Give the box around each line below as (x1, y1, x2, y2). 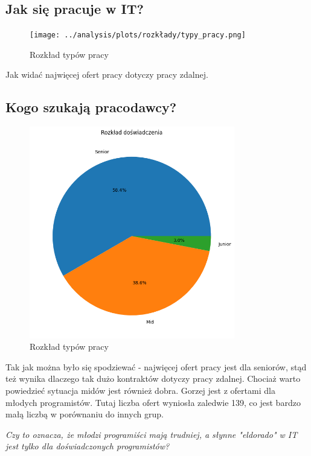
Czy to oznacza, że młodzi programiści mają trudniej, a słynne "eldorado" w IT (5, 428, 298, 440)
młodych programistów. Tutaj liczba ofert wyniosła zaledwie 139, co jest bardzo (5, 396, 301, 408)
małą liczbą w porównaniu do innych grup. (5, 408, 164, 420)
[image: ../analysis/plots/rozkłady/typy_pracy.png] (30, 31, 246, 40)
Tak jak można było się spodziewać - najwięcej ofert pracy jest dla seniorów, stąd (5, 360, 307, 373)
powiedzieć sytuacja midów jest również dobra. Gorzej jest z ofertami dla (5, 384, 275, 396)
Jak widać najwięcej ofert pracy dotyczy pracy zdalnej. (5, 68, 208, 81)
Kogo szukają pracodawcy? (5, 98, 177, 116)
